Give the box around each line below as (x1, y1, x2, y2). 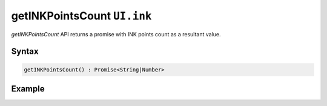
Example (11, 84, 45, 94)
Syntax (11, 46, 39, 57)
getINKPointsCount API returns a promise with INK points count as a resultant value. (11, 30, 221, 38)
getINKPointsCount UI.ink (11, 9, 152, 22)
